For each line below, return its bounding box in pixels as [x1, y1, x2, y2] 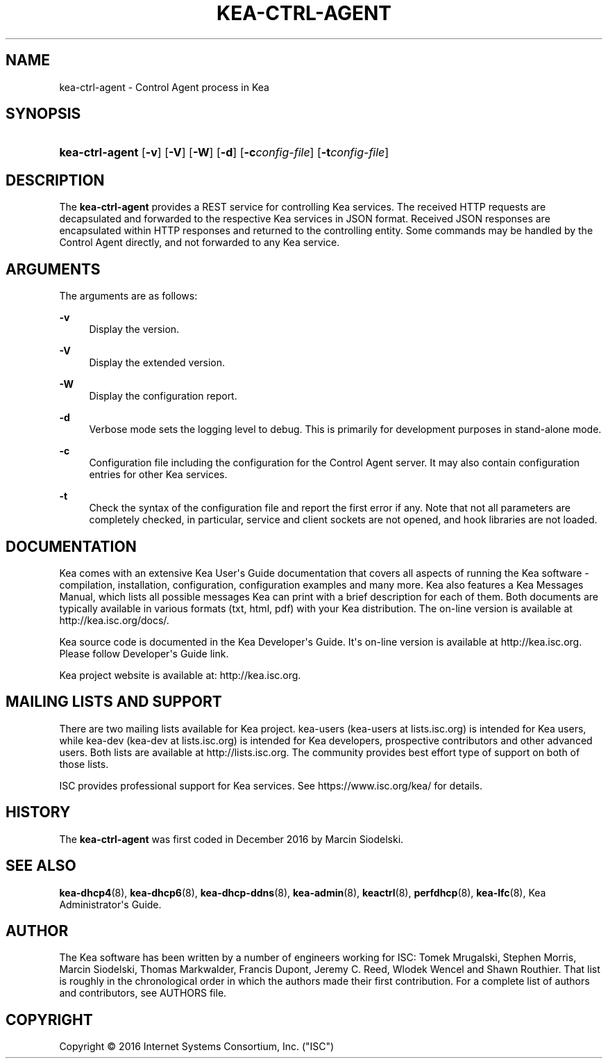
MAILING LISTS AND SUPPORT [6, 693, 222, 711]
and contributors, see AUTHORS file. [59, 987, 227, 999]
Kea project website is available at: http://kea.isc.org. [59, 669, 301, 681]
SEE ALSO [6, 857, 76, 875]
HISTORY [6, 803, 71, 821]
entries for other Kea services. [89, 468, 228, 481]
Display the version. [89, 323, 180, 336]
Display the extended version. [89, 357, 226, 369]
